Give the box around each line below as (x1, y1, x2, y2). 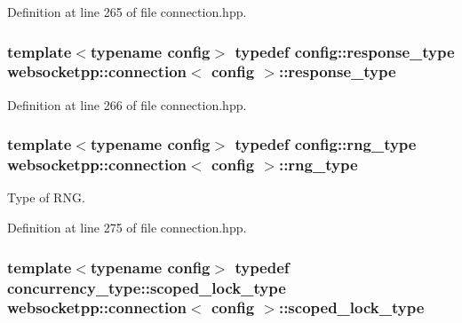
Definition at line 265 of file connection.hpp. (7, 3, 247, 20)
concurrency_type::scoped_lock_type (7, 276, 286, 298)
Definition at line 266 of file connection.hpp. (7, 95, 247, 114)
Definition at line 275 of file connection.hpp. (7, 218, 247, 237)
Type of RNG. (7, 188, 85, 207)
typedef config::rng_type (235, 133, 417, 155)
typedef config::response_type (235, 40, 455, 62)
